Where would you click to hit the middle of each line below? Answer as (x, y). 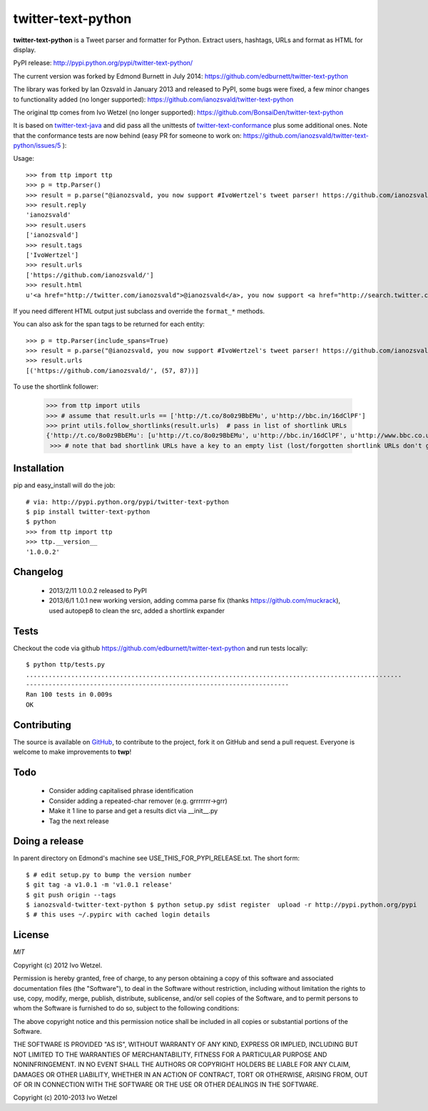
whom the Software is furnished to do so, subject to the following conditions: (126, 1008)
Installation (39, 468)
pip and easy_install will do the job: (64, 485)
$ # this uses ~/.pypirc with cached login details (118, 915)
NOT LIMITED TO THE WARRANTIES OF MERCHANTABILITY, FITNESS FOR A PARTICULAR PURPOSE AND (170, 1055)
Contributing (42, 725)
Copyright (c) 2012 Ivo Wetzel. (58, 965)
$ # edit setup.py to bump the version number (109, 875)
